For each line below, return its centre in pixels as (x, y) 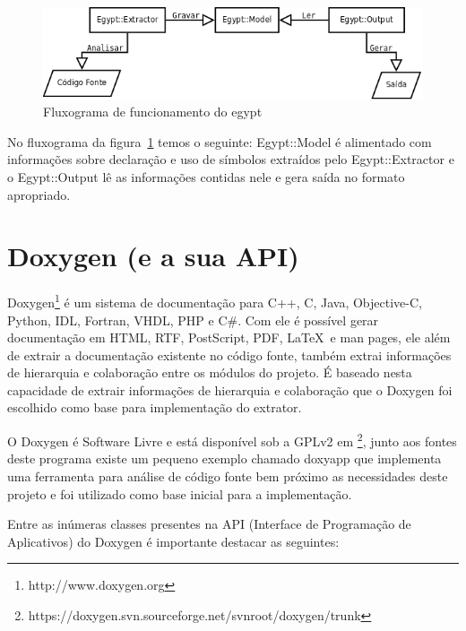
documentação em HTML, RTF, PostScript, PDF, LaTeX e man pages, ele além (229, 337)
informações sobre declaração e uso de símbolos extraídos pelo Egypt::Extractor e (231, 159)
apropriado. (39, 194)
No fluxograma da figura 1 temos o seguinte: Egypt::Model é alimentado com (220, 141)
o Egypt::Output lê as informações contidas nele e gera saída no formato (206, 176)
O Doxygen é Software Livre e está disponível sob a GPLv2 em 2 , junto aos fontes (232, 440)
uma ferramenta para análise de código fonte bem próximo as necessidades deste (228, 475)
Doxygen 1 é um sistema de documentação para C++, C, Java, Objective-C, (215, 301)
